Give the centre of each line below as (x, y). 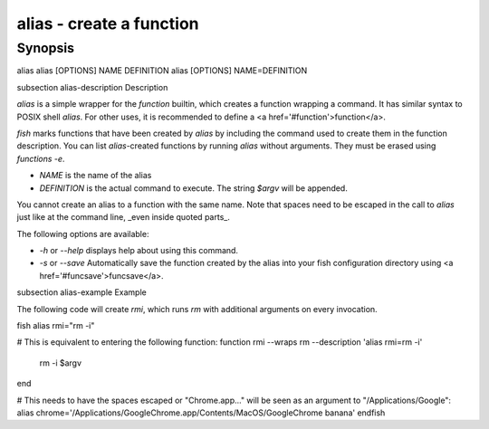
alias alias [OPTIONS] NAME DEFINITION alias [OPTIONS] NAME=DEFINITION (162, 71)
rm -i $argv (60, 363)
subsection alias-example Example (81, 292)
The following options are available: (83, 234)
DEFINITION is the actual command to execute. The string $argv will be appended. (193, 188)
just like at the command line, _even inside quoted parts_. (123, 217)
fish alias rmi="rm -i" (56, 326)
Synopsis (46, 48)
